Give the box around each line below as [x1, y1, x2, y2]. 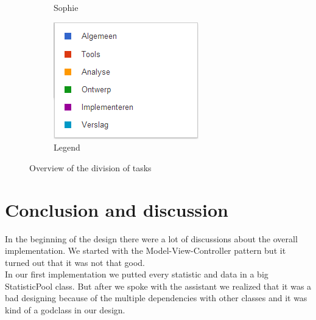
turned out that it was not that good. [5, 256, 145, 268]
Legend [54, 141, 80, 154]
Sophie [54, 1, 79, 13]
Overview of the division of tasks [29, 161, 152, 174]
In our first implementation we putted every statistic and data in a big [5, 268, 269, 281]
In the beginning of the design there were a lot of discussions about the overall [5, 232, 298, 245]
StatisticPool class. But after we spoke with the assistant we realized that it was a [5, 279, 312, 292]
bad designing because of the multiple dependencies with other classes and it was [5, 291, 307, 304]
